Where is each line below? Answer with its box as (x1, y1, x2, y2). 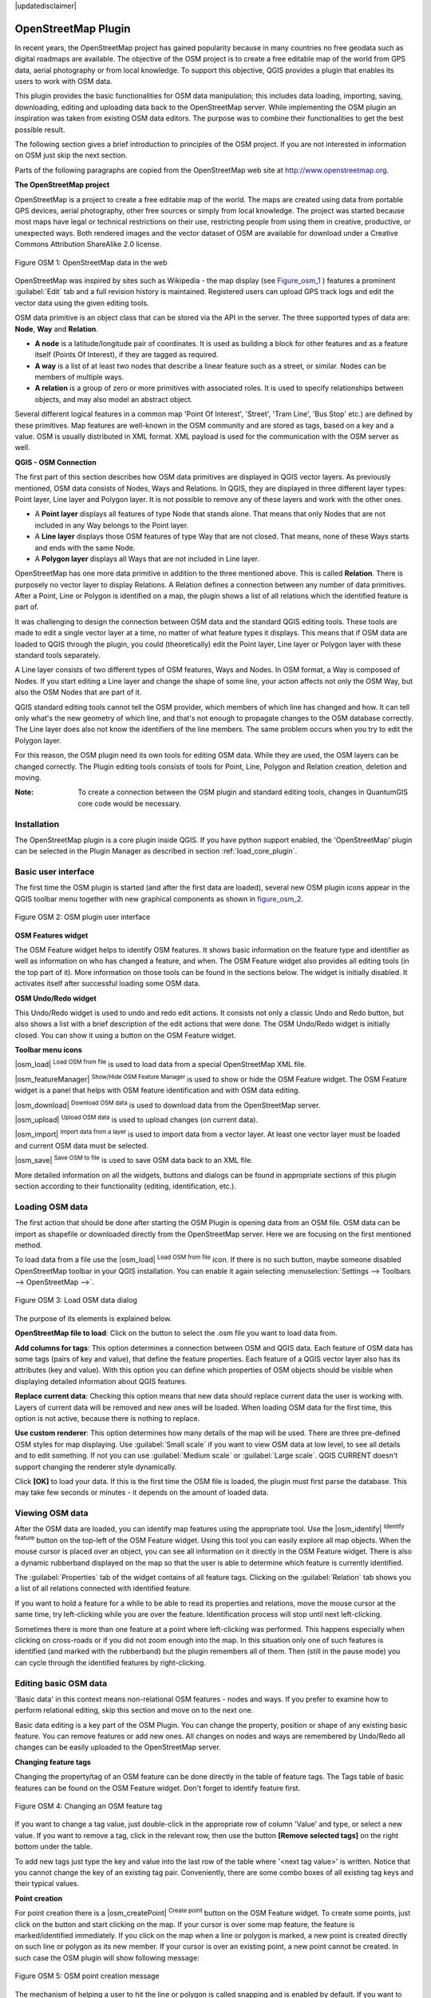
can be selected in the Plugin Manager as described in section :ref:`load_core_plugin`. (14, 846, 298, 856)
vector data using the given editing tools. (14, 298, 149, 308)
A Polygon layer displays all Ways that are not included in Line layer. (34, 554, 259, 563)
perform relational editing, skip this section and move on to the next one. (14, 1705, 254, 1715)
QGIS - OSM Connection (14, 457, 97, 467)
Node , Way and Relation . (14, 324, 99, 333)
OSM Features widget (14, 930, 89, 940)
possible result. (14, 125, 65, 134)
